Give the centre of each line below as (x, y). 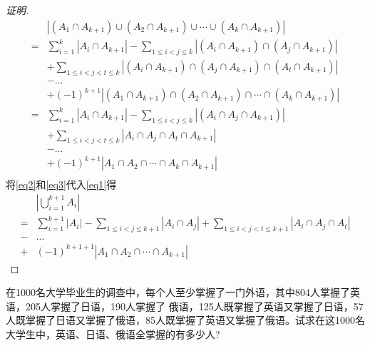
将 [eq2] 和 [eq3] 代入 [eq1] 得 (61, 184)
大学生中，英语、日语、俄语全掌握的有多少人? (113, 334)
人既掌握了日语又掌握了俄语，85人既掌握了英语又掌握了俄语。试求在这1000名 (185, 320)
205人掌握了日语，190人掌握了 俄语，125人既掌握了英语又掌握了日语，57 (194, 306)
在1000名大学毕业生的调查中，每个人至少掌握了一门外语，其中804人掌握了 (178, 292)
